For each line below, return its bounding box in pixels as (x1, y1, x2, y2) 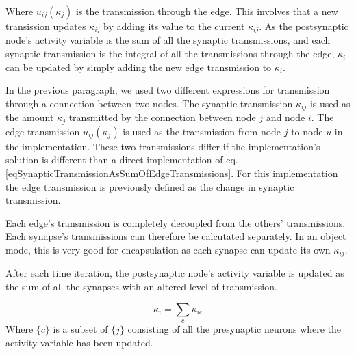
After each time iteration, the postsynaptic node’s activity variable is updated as (5, 266, 344, 280)
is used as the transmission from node (123, 124, 281, 138)
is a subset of (53, 321, 108, 336)
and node (266, 110, 305, 124)
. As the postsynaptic (259, 19, 348, 33)
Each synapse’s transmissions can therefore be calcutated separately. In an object (5, 229, 346, 243)
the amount (5, 110, 54, 124)
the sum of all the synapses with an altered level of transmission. (5, 279, 277, 293)
